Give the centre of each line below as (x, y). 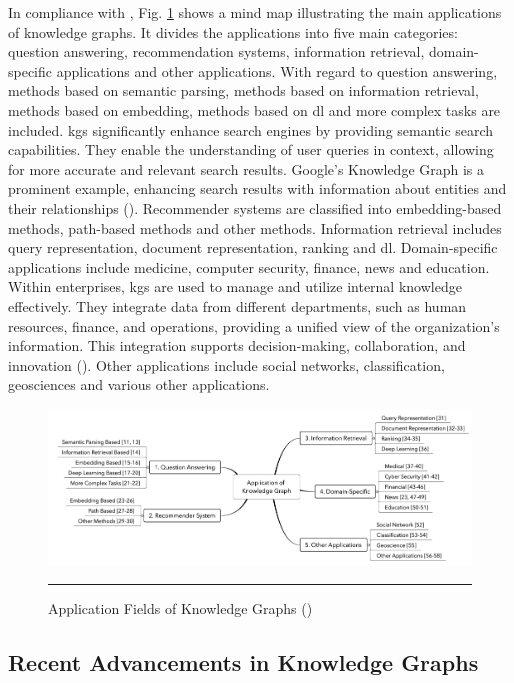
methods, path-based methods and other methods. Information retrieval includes (255, 227)
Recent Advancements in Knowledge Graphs (243, 662)
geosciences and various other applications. (139, 384)
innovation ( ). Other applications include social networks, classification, (226, 364)
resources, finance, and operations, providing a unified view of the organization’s (254, 325)
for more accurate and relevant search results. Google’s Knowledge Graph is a (246, 168)
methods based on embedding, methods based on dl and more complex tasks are (254, 109)
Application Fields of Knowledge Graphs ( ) (180, 608)
